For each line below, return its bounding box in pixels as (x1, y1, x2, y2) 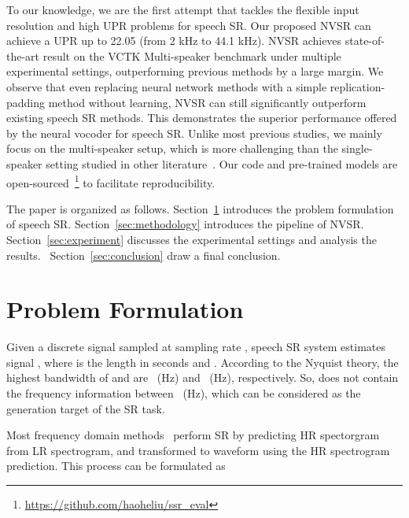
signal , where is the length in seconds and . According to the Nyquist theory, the (6, 353, 399, 370)
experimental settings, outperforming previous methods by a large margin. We (6, 63, 384, 80)
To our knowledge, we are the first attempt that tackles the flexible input (6, 2, 359, 17)
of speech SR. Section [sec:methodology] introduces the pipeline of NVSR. (6, 216, 364, 232)
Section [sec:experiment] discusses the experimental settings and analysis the (6, 231, 377, 247)
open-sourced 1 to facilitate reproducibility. (6, 172, 216, 191)
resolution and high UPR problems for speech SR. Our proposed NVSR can (6, 17, 371, 33)
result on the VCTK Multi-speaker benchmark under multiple (42, 47, 341, 64)
